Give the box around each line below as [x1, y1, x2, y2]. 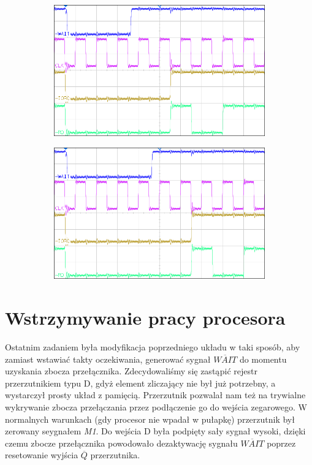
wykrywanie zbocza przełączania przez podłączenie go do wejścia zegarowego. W [5, 400, 307, 413]
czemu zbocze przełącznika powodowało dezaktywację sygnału [5, 436, 238, 449]
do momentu [239, 352, 287, 365]
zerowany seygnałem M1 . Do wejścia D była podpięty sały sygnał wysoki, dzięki [5, 425, 306, 437]
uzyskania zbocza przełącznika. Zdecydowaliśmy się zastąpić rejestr [5, 365, 257, 377]
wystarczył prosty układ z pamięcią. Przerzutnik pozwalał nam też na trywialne [5, 388, 306, 401]
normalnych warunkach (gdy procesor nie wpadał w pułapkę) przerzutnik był [5, 412, 295, 425]
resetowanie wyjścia [5, 448, 78, 461]
